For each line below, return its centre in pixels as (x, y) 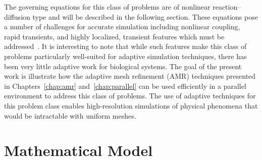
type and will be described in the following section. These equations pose (145, 16)
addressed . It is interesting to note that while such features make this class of (125, 46)
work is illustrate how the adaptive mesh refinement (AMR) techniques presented (130, 76)
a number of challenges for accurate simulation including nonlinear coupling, (122, 26)
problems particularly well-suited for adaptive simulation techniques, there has (125, 56)
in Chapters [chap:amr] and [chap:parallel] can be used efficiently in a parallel (125, 86)
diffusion (17, 16)
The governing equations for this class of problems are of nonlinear (107, 7)
